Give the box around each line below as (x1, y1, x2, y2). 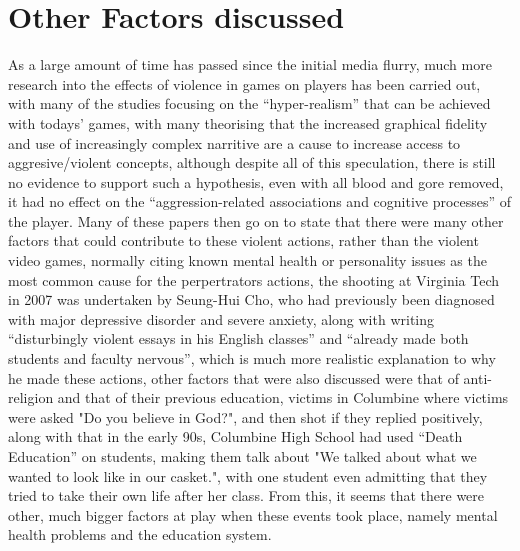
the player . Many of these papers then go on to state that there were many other (8, 210, 504, 231)
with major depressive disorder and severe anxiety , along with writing (8, 308, 435, 329)
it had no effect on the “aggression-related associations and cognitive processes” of (8, 191, 512, 212)
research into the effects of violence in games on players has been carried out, (8, 73, 481, 94)
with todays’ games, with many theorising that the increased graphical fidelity (8, 112, 488, 133)
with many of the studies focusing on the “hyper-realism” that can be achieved (8, 93, 491, 114)
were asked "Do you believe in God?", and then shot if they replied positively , (8, 406, 483, 427)
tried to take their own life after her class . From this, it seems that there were (8, 485, 485, 506)
